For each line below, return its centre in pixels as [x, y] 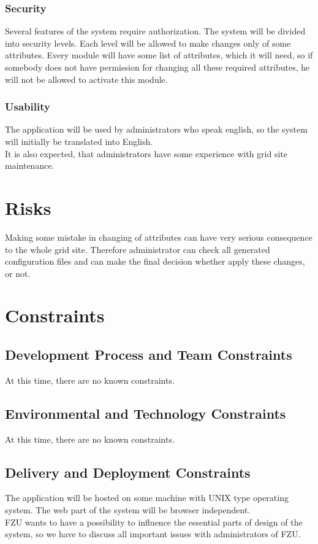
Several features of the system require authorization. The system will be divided [155, 31]
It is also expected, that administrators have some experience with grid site [146, 153]
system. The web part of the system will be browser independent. [128, 510]
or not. [18, 273]
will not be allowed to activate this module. [86, 79]
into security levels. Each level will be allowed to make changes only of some [148, 43]
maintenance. [30, 165]
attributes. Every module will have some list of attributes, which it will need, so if [159, 55]
